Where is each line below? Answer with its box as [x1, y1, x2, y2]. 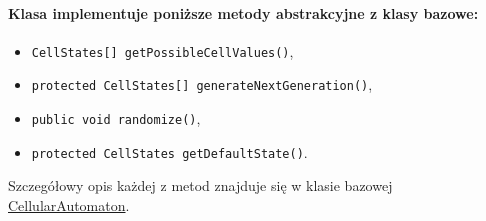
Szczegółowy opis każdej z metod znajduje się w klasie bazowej [8, 175, 393, 196]
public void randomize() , [31, 108, 201, 129]
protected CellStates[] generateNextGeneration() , [31, 74, 373, 95]
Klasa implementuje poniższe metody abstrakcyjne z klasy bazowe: [8, 2, 479, 23]
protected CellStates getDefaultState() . [31, 141, 308, 162]
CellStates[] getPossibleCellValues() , [31, 40, 294, 61]
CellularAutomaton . [8, 195, 130, 216]
